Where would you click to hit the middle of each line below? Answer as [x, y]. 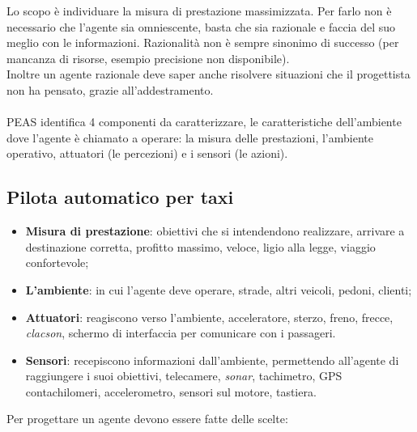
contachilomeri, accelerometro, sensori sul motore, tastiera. [171, 391]
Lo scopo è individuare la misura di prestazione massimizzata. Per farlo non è [199, 11]
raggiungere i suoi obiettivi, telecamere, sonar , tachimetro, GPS [184, 376]
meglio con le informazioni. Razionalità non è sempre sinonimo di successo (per [203, 42]
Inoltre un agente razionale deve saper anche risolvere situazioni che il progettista [208, 74]
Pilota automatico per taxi [120, 197]
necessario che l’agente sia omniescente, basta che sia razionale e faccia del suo [201, 26]
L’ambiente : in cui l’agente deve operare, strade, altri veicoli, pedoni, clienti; [219, 289]
